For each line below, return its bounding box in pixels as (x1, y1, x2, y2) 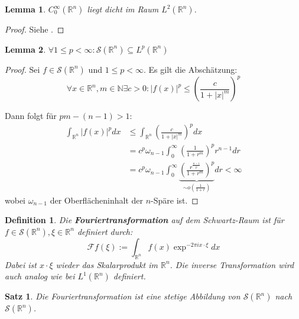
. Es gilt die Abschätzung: (143, 63, 238, 75)
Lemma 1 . (5, 3, 46, 15)
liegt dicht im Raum (87, 3, 159, 15)
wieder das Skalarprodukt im (56, 258, 158, 270)
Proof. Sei (5, 63, 40, 75)
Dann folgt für (5, 109, 57, 122)
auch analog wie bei (5, 270, 75, 282)
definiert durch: (77, 225, 133, 237)
